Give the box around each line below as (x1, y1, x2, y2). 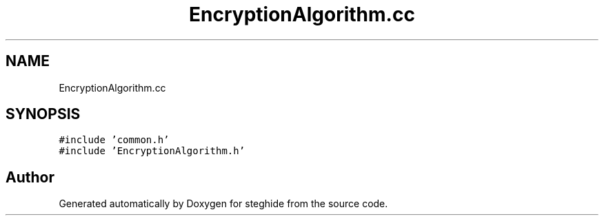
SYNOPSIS (6, 105, 81, 123)
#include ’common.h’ (59, 134, 170, 146)
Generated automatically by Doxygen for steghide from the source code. (59, 198, 388, 210)
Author (6, 168, 54, 186)
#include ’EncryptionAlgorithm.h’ (59, 145, 245, 157)
